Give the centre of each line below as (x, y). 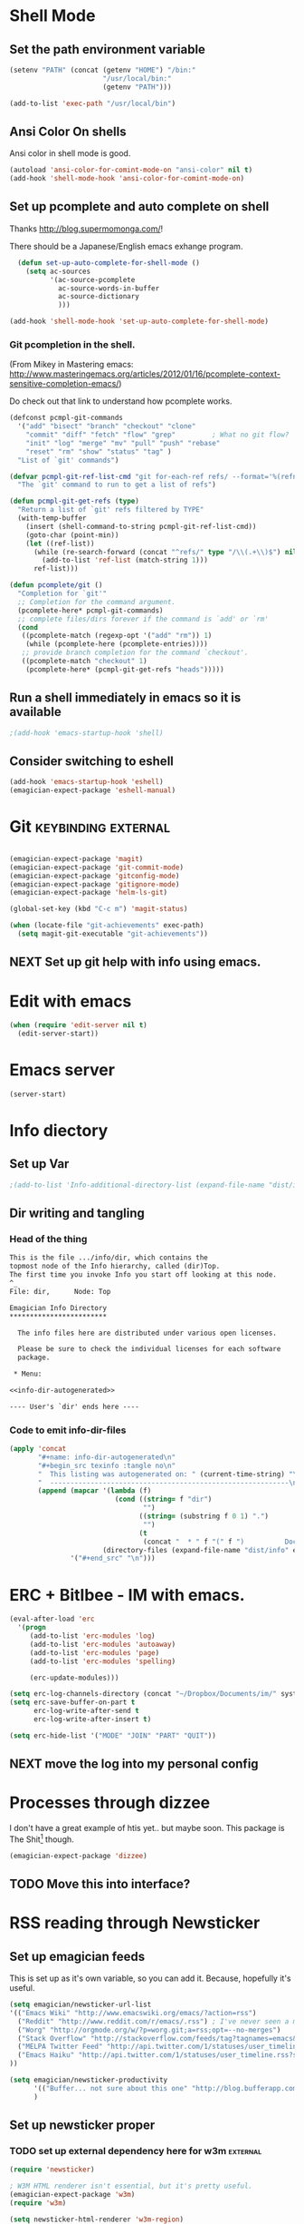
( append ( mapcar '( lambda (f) (95, 1491)
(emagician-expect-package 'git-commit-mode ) (96, 867)
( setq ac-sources (58, 271)
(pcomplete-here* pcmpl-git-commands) (91, 610)
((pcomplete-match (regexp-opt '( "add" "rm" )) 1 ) (117, 636)
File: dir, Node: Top (60, 1291)
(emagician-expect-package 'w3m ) (72, 2195)
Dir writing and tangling (77, 1214)
